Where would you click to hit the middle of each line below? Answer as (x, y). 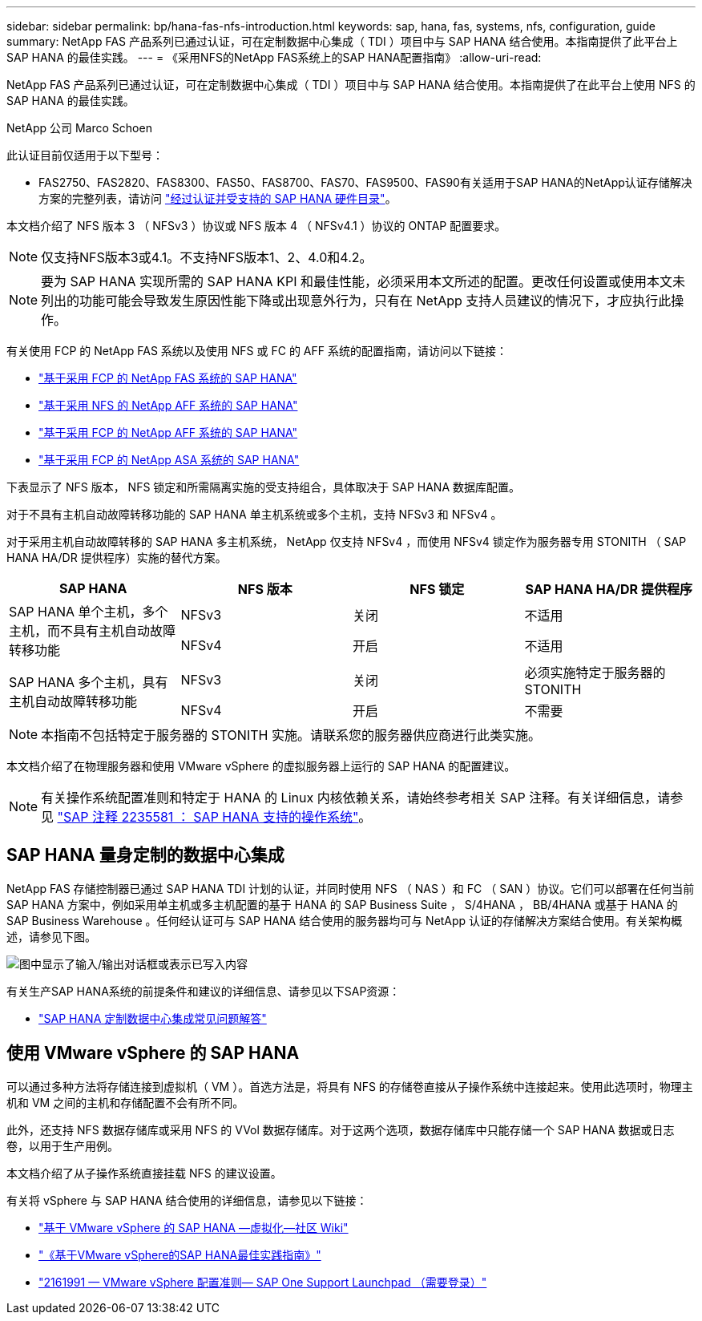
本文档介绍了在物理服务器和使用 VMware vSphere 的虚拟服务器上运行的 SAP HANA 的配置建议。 (261, 766)
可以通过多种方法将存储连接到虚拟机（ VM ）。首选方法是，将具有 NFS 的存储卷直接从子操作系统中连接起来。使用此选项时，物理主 (350, 1086)
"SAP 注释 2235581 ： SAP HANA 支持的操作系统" (208, 817)
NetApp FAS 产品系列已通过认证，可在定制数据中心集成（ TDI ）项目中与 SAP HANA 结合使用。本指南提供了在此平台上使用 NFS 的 (351, 85)
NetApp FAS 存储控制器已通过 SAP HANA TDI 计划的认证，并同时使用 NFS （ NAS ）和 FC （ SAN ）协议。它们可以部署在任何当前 (351, 888)
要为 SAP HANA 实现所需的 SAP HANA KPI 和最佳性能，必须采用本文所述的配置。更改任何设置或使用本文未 (363, 281)
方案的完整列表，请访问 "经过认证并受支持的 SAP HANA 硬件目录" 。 (218, 198)
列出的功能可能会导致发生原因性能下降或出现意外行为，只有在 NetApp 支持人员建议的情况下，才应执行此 (356, 301)
